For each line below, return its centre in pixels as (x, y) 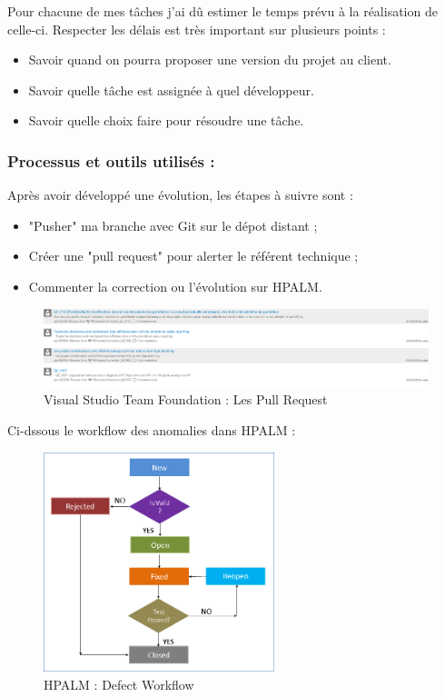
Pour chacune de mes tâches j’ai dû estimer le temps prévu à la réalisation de (222, 11)
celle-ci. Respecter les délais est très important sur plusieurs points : (197, 29)
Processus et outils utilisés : (111, 160)
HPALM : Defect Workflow (119, 684)
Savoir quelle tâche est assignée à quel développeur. (171, 90)
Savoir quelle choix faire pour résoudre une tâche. (166, 120)
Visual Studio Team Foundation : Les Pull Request (186, 399)
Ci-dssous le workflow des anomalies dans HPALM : (152, 429)
